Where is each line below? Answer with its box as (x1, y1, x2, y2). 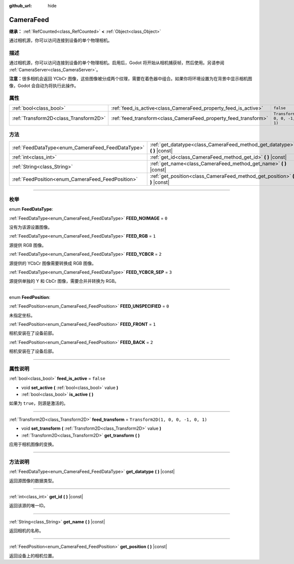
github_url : (9, 3, 32, 8)
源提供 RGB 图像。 (9, 242, 47, 248)
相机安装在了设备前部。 (9, 330, 56, 336)
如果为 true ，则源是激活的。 (9, 400, 68, 406)
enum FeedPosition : (9, 294, 50, 300)
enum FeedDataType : (9, 206, 53, 212)
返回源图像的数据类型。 (9, 478, 56, 484)
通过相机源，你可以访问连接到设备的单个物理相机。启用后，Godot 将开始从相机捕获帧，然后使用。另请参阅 (9, 60, 225, 66)
